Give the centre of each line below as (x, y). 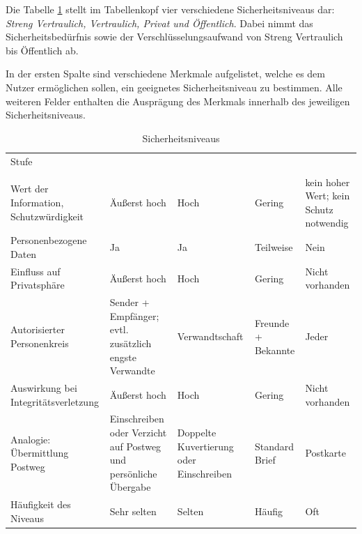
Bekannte (275, 350)
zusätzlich (131, 343)
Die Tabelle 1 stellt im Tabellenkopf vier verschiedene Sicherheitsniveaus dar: (170, 9)
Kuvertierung (205, 446)
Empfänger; (134, 315)
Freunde (272, 322)
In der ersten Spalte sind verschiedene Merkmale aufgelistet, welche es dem (165, 74)
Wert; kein (328, 196)
